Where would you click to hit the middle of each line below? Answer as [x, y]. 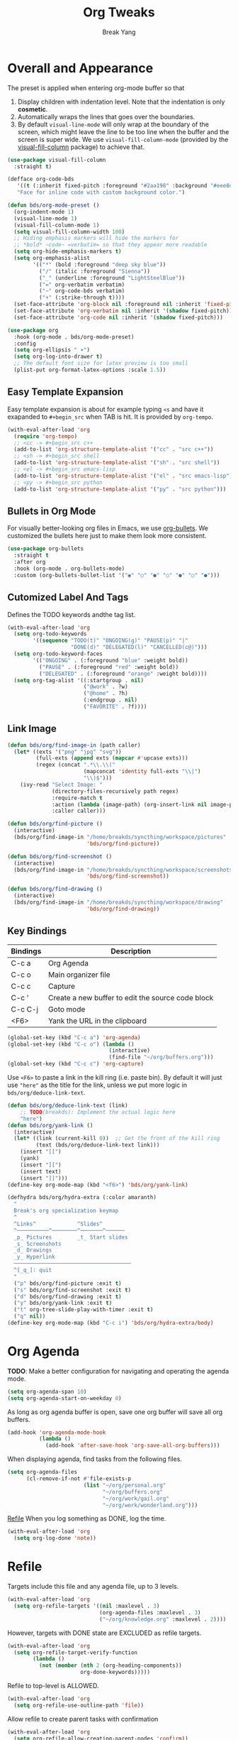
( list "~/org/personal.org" [125, 1485]
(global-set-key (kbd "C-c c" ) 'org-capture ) [75, 1064]
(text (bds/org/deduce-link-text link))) [98, 1145]
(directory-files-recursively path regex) [115, 791]
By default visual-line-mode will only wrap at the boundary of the [113, 124]
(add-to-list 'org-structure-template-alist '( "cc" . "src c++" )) [114, 449]
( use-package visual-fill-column [57, 160]
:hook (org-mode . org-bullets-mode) [69, 569]
